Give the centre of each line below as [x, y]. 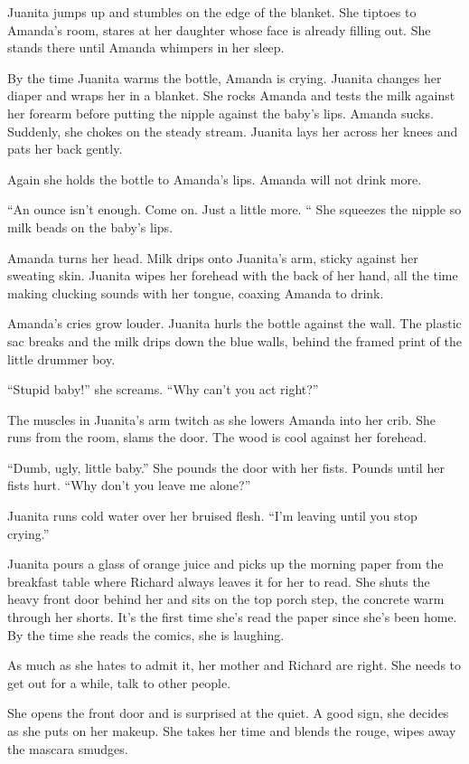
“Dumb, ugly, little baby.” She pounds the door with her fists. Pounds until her [226, 467]
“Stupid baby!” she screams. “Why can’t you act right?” [163, 389]
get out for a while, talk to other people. [119, 682]
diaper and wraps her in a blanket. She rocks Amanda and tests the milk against [231, 95]
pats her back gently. [65, 149]
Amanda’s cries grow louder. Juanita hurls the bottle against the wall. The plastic [234, 323]
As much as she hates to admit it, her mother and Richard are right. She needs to [234, 665]
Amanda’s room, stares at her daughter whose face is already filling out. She [219, 29]
